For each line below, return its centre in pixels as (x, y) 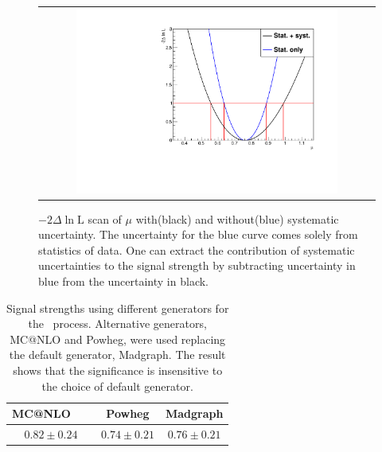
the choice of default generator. (117, 386)
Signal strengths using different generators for (118, 308)
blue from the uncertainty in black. (123, 281)
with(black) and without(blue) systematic (237, 218)
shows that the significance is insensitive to (118, 370)
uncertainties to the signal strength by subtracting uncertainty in (197, 265)
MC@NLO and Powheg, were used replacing (118, 339)
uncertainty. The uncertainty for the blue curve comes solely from (198, 234)
